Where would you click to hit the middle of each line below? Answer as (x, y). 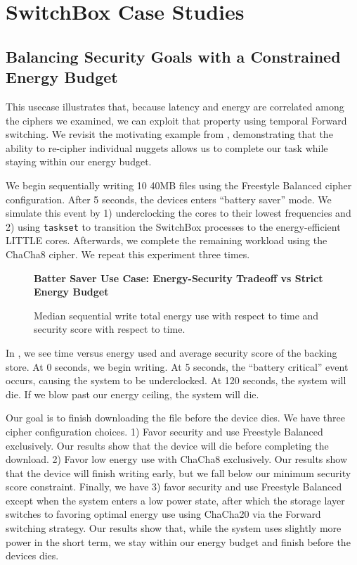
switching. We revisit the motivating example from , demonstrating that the (169, 134)
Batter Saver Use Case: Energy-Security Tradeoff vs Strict (178, 278)
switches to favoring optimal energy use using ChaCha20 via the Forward (163, 514)
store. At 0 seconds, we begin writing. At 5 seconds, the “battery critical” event (177, 366)
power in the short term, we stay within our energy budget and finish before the (178, 541)
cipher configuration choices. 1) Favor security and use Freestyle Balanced (164, 431)
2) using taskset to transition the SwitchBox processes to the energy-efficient (173, 226)
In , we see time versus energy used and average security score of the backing (171, 352)
